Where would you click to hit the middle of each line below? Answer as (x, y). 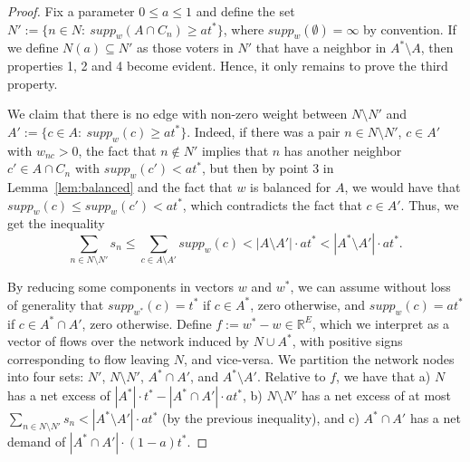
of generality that (56, 304)
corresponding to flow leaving (89, 358)
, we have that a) (384, 376)
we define (33, 48)
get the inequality (56, 223)
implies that (235, 150)
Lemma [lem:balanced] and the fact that (120, 186)
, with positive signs (347, 341)
